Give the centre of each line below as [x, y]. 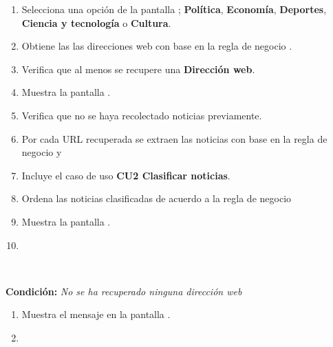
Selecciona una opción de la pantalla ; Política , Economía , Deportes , [174, 9]
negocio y [42, 152]
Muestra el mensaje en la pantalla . [96, 314]
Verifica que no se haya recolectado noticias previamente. [142, 115]
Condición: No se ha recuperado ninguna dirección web [124, 291]
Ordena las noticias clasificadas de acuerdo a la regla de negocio [157, 198]
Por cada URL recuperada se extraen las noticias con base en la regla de [174, 138]
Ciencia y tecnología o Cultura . [96, 22]
